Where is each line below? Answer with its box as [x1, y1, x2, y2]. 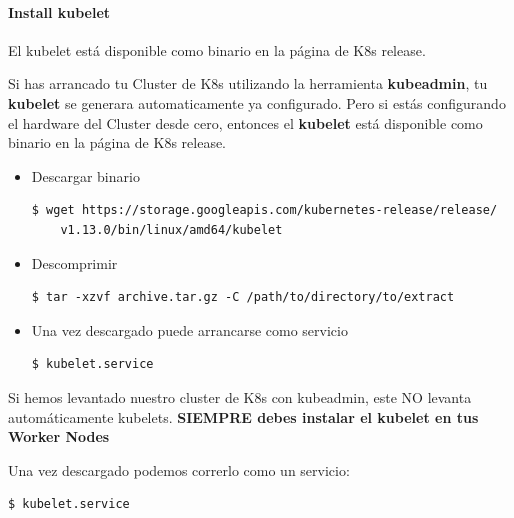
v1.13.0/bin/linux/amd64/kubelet [60, 222, 283, 237]
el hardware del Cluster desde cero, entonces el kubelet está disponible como [8, 112, 483, 133]
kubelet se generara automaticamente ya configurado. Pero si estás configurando [8, 92, 506, 113]
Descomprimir [31, 252, 118, 273]
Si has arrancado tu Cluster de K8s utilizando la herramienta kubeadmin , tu [8, 73, 488, 94]
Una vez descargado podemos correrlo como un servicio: [8, 459, 350, 480]
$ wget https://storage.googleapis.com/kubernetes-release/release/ [31, 203, 498, 218]
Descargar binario [31, 165, 140, 186]
